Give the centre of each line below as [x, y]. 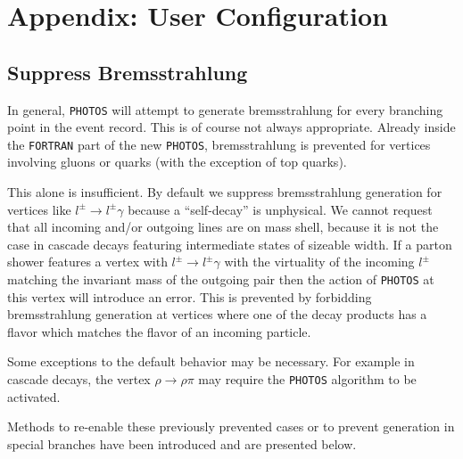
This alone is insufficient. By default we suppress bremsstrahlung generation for [225, 192]
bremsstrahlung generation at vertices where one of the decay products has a [217, 314]
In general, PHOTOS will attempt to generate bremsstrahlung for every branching [225, 109]
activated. [34, 396]
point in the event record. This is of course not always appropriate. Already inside [231, 127]
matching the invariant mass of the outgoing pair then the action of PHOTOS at [221, 279]
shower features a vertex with [87, 262]
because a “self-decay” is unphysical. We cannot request [280, 209]
